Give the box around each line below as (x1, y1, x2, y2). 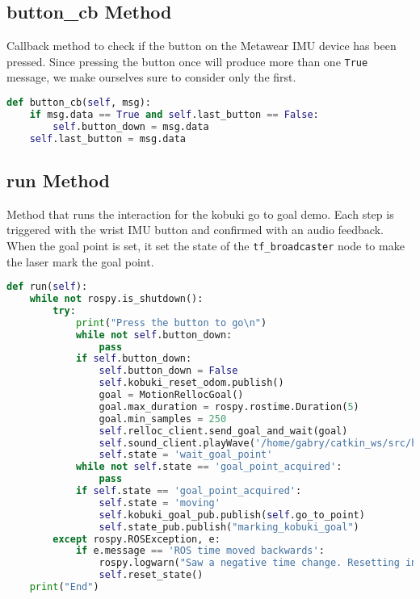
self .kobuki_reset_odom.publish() (99, 377, 284, 389)
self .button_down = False (99, 365, 238, 377)
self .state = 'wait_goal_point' (99, 449, 273, 461)
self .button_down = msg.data (52, 120, 209, 132)
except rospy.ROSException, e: (52, 533, 220, 545)
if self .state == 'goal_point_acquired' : (75, 485, 302, 497)
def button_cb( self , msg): (6, 97, 151, 109)
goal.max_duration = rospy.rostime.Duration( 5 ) (99, 400, 359, 413)
